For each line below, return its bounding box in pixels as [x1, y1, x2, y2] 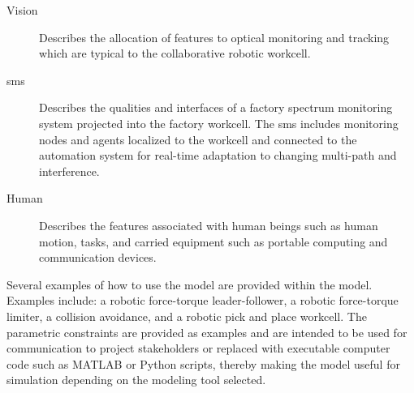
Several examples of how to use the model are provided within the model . [6, 276, 373, 293]
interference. [39, 162, 100, 179]
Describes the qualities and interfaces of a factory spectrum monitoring [39, 99, 393, 116]
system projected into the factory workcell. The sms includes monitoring [39, 114, 399, 131]
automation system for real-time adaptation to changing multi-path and [39, 147, 397, 164]
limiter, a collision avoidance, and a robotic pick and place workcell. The [6, 307, 367, 324]
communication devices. [39, 249, 157, 266]
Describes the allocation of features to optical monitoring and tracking [39, 28, 390, 45]
